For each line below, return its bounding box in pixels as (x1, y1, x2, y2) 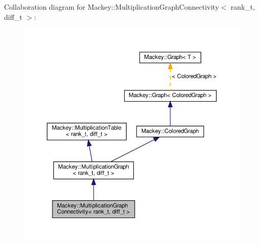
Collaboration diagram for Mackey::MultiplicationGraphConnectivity (4, 2, 219, 12)
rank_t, (231, 2, 255, 12)
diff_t (4, 11, 22, 22)
